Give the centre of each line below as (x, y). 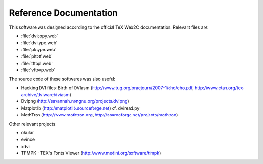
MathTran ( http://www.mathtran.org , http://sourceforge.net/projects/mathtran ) (100, 115)
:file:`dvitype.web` (39, 43)
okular (28, 133)
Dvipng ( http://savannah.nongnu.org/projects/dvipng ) (75, 101)
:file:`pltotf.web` (37, 56)
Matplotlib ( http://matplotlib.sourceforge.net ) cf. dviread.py (80, 108)
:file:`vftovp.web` (38, 70)
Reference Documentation (63, 13)
